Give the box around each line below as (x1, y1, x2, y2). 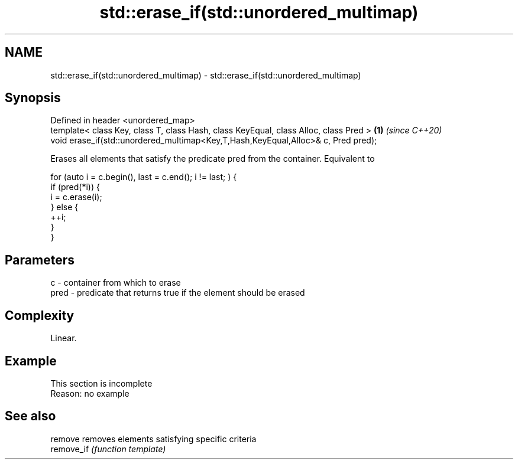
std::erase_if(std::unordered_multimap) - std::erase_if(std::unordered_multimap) (50, 70, 361, 80)
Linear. (50, 333, 77, 344)
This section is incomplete (50, 378, 153, 388)
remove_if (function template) (50, 443, 166, 454)
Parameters (5, 252, 75, 267)
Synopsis (5, 90, 61, 106)
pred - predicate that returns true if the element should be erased (50, 287, 305, 298)
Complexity (5, 308, 75, 323)
